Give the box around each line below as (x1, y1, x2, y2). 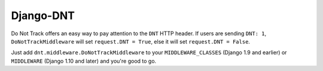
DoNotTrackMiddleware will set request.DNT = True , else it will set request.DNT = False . (11, 38, 251, 45)
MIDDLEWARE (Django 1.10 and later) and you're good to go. (11, 57, 157, 64)
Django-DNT (11, 9, 75, 22)
